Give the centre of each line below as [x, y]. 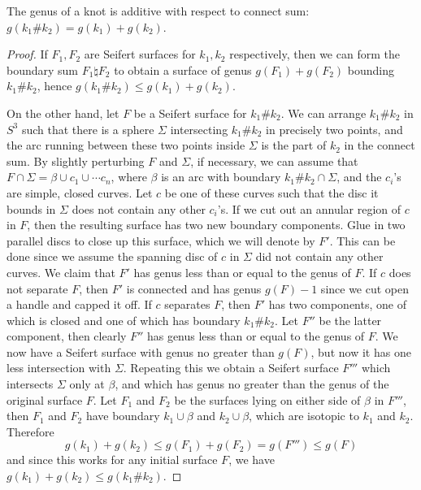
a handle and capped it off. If [79, 304]
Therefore [30, 431]
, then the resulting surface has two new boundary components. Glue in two [216, 225]
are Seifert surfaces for [140, 54]
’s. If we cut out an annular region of [309, 208]
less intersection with [59, 368]
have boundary [123, 416]
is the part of [294, 145]
